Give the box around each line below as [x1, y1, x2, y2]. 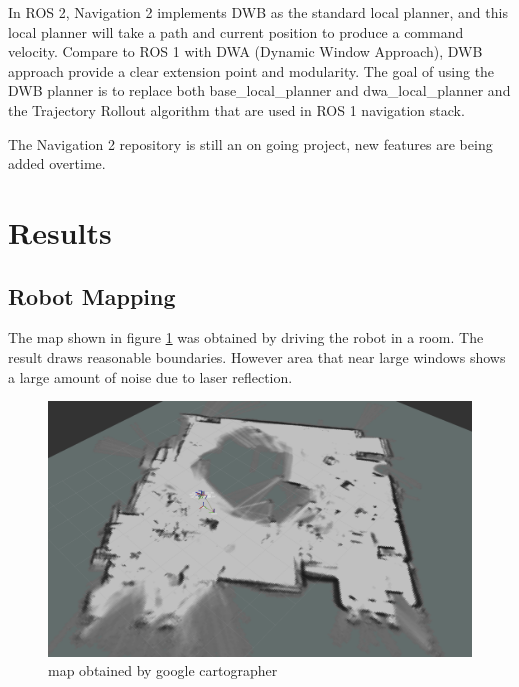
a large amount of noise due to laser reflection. [8, 366, 293, 387]
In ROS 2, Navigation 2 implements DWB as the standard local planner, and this [8, 2, 508, 22]
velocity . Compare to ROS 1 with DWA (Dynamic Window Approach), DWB [8, 41, 483, 62]
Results [8, 211, 112, 252]
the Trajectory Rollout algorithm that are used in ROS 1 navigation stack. [8, 99, 465, 120]
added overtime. [8, 153, 106, 174]
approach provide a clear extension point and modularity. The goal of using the [8, 60, 495, 81]
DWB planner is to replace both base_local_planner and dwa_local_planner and [8, 80, 511, 101]
